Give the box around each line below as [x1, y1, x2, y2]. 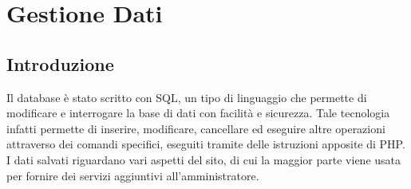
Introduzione [6, 51, 114, 76]
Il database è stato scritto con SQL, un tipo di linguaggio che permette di [6, 89, 367, 105]
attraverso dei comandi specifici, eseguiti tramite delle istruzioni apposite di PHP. [6, 136, 405, 152]
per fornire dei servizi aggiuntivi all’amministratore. [6, 167, 259, 183]
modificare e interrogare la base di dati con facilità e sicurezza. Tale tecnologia [6, 104, 390, 121]
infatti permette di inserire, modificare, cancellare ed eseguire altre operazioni [6, 120, 385, 136]
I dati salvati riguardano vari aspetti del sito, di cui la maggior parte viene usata [6, 151, 401, 167]
